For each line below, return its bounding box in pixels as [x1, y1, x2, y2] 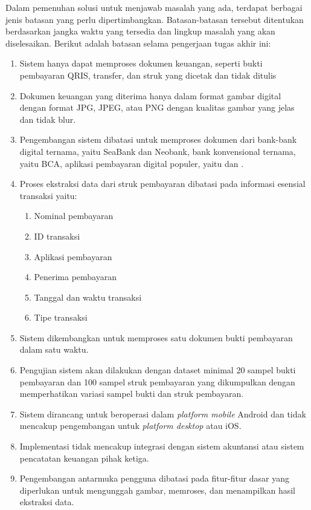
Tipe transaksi [34, 311, 88, 324]
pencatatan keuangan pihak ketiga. [19, 451, 149, 464]
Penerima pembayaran [34, 270, 117, 283]
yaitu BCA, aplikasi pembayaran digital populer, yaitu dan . [19, 157, 244, 169]
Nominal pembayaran [34, 209, 114, 222]
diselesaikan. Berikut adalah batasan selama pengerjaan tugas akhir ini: [5, 36, 271, 49]
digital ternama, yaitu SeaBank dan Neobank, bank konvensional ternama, [19, 145, 296, 157]
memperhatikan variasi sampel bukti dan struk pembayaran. [19, 387, 244, 400]
